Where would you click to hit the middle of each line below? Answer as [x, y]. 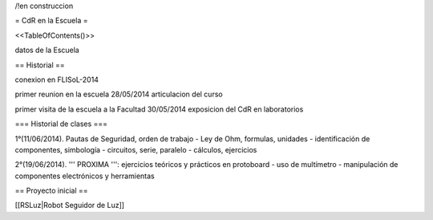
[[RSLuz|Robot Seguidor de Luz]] [69, 206]
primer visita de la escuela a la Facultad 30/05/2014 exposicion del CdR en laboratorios [159, 109]
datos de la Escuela [47, 50]
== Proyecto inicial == [51, 191]
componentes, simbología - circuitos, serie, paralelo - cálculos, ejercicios [136, 149]
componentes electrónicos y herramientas [85, 176]
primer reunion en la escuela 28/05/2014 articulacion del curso [119, 94]
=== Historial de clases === [61, 124]
